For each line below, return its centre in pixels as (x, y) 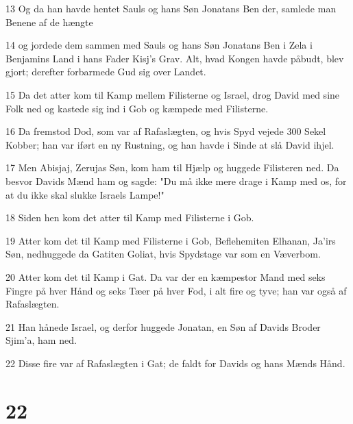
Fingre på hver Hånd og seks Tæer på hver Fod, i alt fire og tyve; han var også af (176, 290)
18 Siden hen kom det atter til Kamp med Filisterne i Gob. (130, 217)
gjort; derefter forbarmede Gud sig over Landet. (106, 72)
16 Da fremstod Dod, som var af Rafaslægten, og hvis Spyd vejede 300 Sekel (166, 131)
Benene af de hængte (49, 22)
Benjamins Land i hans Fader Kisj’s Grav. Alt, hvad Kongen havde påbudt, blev (175, 58)
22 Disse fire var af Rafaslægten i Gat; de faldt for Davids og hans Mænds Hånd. (175, 363)
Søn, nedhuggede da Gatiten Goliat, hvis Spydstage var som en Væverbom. (163, 254)
